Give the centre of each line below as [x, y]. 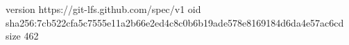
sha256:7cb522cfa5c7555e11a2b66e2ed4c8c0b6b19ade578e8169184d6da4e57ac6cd [175, 22]
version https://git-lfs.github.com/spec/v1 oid [103, 9]
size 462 [22, 36]
